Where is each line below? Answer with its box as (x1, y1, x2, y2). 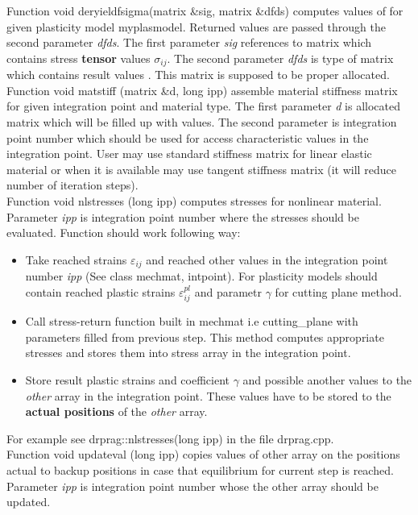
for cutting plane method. (275, 283, 402, 300)
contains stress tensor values (6, 49, 151, 66)
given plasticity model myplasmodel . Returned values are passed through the (6, 18, 386, 35)
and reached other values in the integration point (146, 251, 388, 268)
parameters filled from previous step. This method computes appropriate (25, 328, 384, 345)
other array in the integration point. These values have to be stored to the (25, 387, 391, 404)
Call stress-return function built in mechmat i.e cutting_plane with (25, 313, 358, 330)
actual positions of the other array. (25, 403, 208, 420)
